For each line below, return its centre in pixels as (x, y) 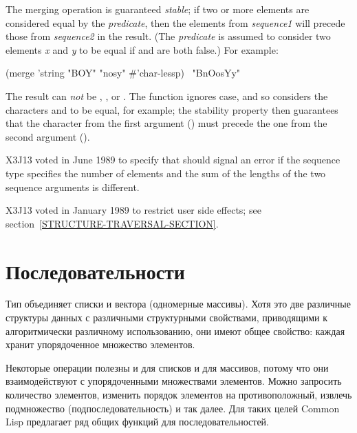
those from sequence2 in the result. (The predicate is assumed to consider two (168, 36)
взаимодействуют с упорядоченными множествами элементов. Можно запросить (174, 381)
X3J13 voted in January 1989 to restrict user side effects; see (133, 210)
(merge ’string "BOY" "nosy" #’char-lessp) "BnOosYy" (123, 73)
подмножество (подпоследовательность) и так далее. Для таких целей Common (173, 408)
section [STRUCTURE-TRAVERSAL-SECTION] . (112, 223)
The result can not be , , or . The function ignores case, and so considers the (167, 95)
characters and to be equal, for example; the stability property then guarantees (172, 109)
